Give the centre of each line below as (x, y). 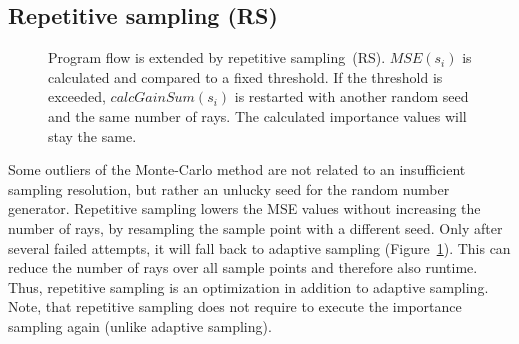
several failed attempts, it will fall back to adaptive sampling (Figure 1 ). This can (259, 247)
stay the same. (92, 135)
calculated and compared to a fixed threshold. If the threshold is (245, 76)
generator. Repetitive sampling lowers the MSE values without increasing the (244, 208)
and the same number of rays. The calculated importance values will (257, 115)
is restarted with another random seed (351, 96)
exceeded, (77, 96)
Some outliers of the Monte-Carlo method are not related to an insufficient (237, 169)
